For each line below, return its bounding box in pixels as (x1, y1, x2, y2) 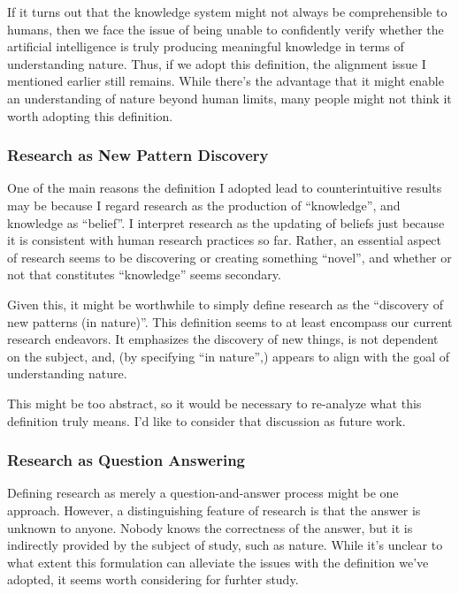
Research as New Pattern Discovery (7, 144, 269, 166)
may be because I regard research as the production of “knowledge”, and (7, 195, 401, 214)
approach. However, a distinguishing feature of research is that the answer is (7, 500, 421, 519)
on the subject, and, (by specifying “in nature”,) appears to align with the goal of (7, 346, 450, 365)
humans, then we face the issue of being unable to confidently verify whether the (7, 19, 444, 38)
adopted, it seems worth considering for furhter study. (7, 570, 299, 589)
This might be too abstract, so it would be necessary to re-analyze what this (7, 393, 422, 412)
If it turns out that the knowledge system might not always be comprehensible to (7, 3, 448, 20)
